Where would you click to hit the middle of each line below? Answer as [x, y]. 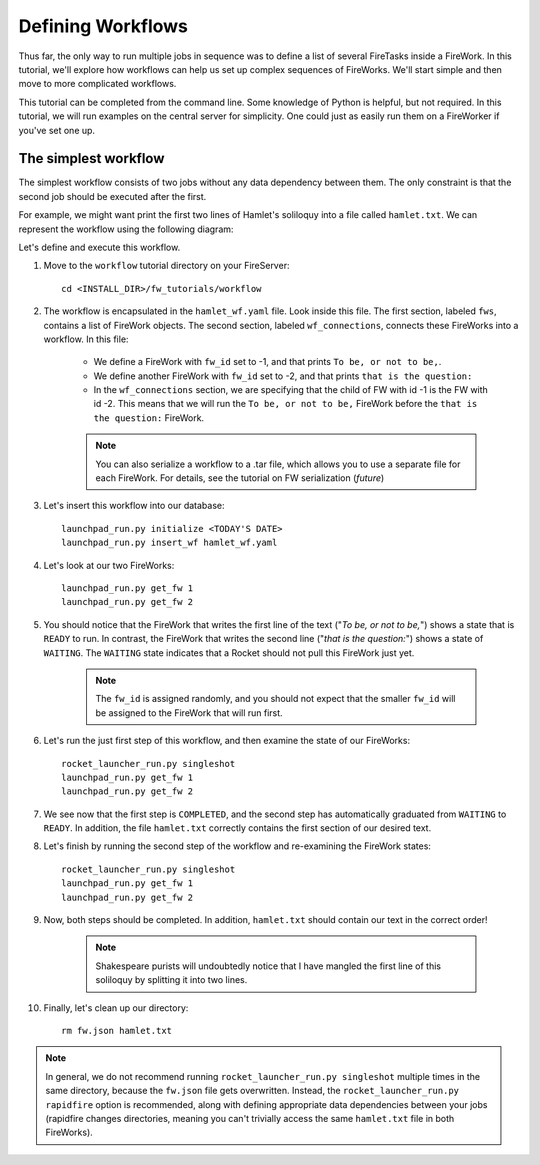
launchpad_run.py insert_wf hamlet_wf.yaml [169, 543]
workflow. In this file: [86, 339]
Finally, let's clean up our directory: [116, 1007]
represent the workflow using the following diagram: [126, 229]
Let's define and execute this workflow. [99, 247]
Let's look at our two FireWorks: [109, 565]
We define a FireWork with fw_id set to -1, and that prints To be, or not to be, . [267, 362]
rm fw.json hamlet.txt [117, 1030]
